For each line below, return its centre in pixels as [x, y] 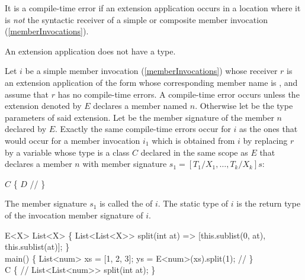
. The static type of [193, 203]
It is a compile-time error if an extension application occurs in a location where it [153, 8]
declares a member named [140, 106]
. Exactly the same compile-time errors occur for [143, 129]
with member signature [125, 164]
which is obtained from [193, 140]
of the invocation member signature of [74, 215]
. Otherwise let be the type [244, 106]
